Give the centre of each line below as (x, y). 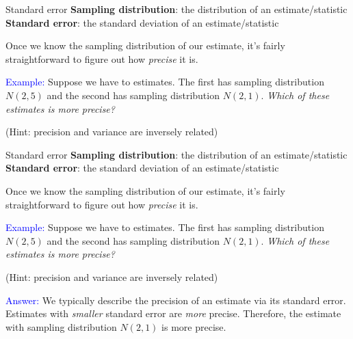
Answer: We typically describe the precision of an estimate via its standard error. (176, 300)
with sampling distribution (61, 326)
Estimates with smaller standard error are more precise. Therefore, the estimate (173, 313)
